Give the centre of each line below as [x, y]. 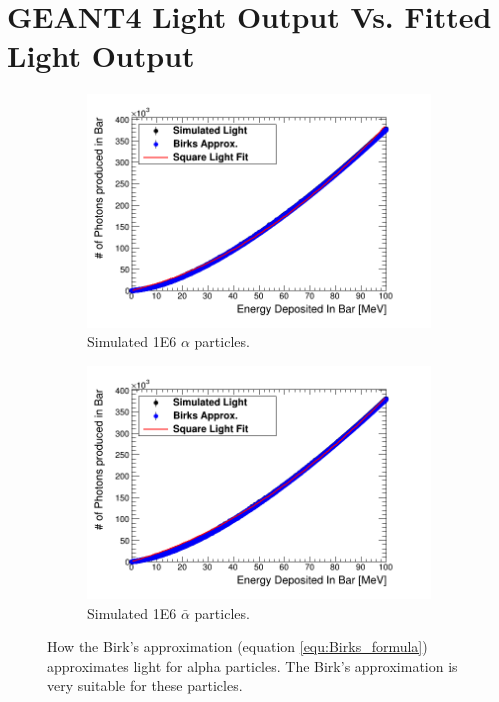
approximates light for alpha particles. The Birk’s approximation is [252, 665]
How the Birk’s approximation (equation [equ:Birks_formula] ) [237, 646]
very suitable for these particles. [145, 685]
